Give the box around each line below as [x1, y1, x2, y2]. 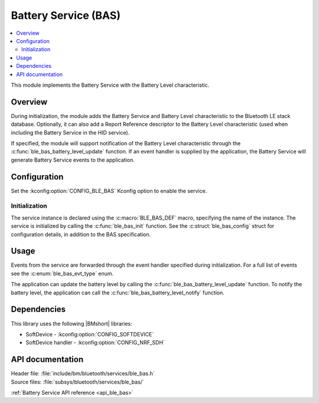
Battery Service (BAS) [11, 9, 121, 22]
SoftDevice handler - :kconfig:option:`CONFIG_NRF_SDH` [25, 339, 165, 346]
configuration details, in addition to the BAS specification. [11, 231, 151, 238]
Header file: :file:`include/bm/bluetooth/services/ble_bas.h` [11, 370, 155, 377]
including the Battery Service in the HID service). [11, 129, 130, 136]
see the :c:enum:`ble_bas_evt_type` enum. [11, 270, 114, 277]
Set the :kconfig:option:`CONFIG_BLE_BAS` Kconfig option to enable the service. [11, 187, 207, 194]
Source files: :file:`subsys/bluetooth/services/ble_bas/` [11, 378, 144, 385]
